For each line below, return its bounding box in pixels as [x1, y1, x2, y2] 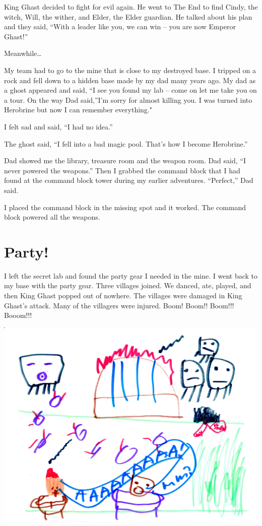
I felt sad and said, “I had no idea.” [4, 121, 113, 131]
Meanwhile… [4, 48, 42, 58]
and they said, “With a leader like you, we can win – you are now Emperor [4, 21, 236, 32]
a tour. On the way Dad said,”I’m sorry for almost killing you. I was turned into [4, 94, 252, 105]
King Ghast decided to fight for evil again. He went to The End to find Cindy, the [4, 2, 258, 12]
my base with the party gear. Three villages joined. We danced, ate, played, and [4, 280, 251, 291]
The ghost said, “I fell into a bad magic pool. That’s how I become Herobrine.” [4, 138, 248, 149]
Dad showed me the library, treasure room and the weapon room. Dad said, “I [4, 155, 246, 166]
